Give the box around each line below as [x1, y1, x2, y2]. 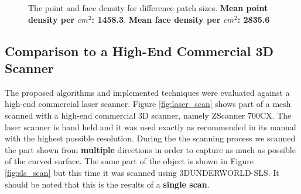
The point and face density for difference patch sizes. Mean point [28, 2, 268, 13]
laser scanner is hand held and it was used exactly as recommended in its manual [5, 120, 296, 133]
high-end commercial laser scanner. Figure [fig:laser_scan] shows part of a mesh [5, 98, 291, 110]
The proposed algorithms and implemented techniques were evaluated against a [5, 86, 290, 98]
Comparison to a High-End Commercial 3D [5, 41, 273, 60]
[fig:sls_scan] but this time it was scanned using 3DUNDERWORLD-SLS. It [5, 166, 279, 178]
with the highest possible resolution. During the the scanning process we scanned [5, 132, 296, 144]
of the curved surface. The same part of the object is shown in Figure [5, 155, 254, 167]
